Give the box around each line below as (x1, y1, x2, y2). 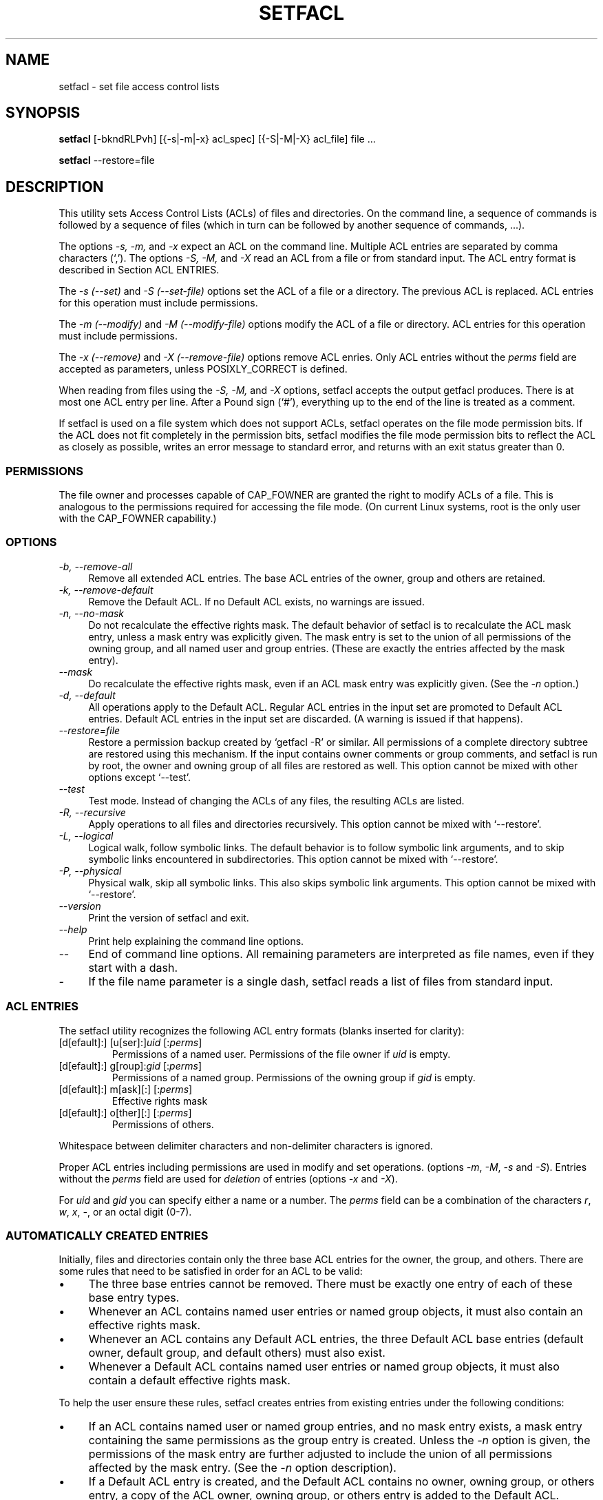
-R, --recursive (59, 806, 126, 818)
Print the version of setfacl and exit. (88, 911, 249, 924)
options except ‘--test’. (88, 771, 191, 783)
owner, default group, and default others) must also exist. (88, 1346, 385, 1360)
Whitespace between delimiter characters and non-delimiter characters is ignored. (59, 1139, 433, 1152)
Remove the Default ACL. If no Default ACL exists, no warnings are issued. (88, 595, 425, 607)
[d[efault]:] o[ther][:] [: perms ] (59, 1106, 192, 1118)
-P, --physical (59, 864, 122, 877)
